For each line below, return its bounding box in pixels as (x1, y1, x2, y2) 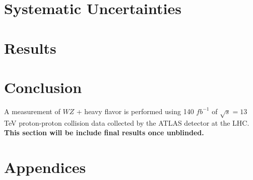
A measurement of (4, 106, 60, 116)
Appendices (4, 157, 86, 177)
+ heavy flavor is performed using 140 (76, 106, 194, 116)
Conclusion (4, 76, 82, 97)
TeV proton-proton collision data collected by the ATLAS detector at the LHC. (4, 117, 249, 128)
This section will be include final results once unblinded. (4, 127, 204, 138)
